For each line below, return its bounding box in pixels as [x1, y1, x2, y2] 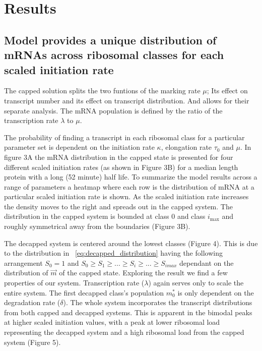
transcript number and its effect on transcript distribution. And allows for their [4, 95, 249, 105]
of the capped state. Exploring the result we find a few [59, 267, 228, 278]
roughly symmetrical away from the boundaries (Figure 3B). [4, 221, 190, 231]
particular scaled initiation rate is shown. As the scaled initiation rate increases [4, 191, 249, 202]
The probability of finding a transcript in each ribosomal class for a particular [4, 132, 245, 142]
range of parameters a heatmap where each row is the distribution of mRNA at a [4, 181, 254, 192]
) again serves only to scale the [148, 277, 244, 288]
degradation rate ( [4, 297, 60, 308]
